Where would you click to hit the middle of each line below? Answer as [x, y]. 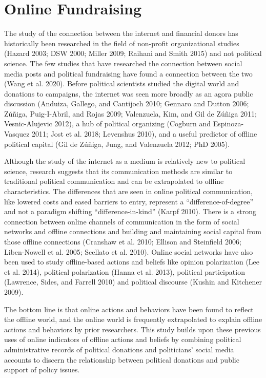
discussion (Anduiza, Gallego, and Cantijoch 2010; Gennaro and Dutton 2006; [127, 103]
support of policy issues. [42, 370]
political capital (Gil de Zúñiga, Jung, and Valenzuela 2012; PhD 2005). [117, 144]
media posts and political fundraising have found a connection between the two [128, 73]
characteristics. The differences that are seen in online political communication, [128, 191]
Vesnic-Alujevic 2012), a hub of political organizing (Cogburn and [108, 124]
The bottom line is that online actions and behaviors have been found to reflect [129, 309]
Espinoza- [228, 124]
